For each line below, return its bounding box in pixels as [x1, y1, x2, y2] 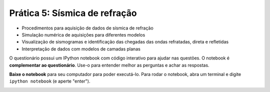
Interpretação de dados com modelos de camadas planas [21, 45, 141, 52]
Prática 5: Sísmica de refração [9, 7, 137, 18]
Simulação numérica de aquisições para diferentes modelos [21, 31, 145, 37]
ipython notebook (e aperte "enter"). [9, 78, 90, 84]
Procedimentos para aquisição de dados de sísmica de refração [21, 25, 153, 31]
